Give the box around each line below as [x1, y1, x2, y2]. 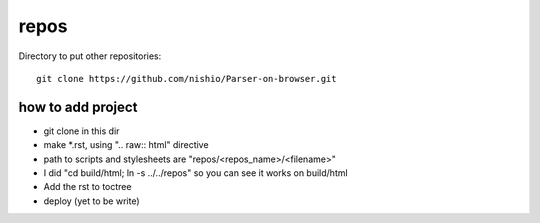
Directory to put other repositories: [18, 50, 162, 62]
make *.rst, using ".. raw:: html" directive [43, 139, 209, 151]
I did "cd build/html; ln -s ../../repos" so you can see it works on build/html [43, 167, 349, 179]
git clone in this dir [43, 125, 120, 137]
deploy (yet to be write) [43, 195, 140, 207]
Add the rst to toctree [43, 181, 132, 193]
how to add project [18, 98, 138, 115]
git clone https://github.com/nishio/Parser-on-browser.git [36, 73, 337, 84]
